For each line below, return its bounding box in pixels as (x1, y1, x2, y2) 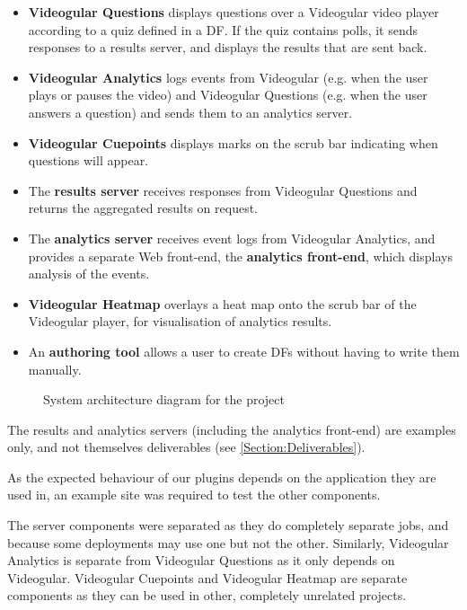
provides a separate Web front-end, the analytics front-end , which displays (28, 246, 453, 265)
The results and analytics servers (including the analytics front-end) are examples (7, 420, 456, 438)
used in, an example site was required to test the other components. (7, 485, 381, 504)
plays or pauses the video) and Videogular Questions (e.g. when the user (28, 85, 427, 104)
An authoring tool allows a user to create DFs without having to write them (28, 341, 460, 360)
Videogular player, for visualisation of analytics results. (28, 312, 332, 331)
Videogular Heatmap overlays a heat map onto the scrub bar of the (28, 294, 417, 313)
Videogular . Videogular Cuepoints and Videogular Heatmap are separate (7, 568, 408, 587)
